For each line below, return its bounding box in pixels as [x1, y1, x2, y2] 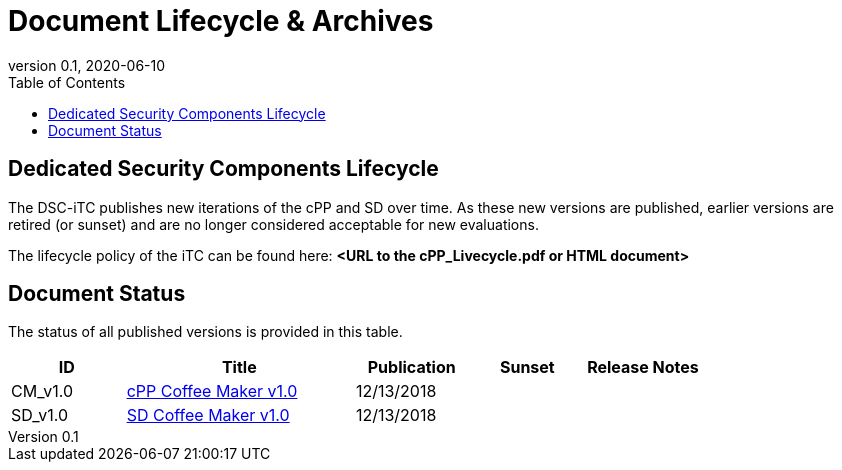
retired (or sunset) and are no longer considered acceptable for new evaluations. [8, 215, 539, 233]
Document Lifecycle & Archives [8, 4, 434, 38]
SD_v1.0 [11, 405, 69, 426]
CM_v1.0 [11, 381, 73, 402]
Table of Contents [8, 73, 126, 91]
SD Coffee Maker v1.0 [126, 405, 290, 426]
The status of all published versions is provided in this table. [8, 323, 403, 341]
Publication [367, 357, 456, 378]
